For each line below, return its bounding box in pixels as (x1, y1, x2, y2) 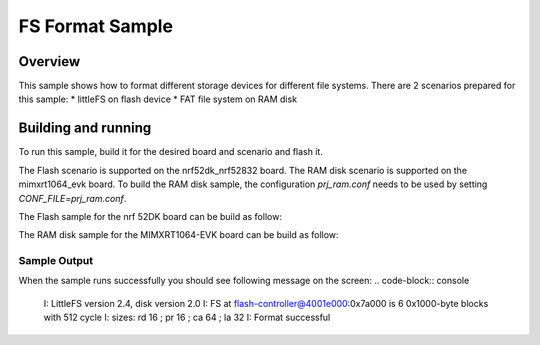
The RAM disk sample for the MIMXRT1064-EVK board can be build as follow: (18, 229, 339, 241)
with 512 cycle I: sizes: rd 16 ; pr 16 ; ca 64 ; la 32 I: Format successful (43, 311, 331, 324)
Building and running (18, 120, 152, 137)
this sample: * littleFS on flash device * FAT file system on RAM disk (18, 93, 298, 105)
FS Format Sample (18, 15, 174, 37)
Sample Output (18, 254, 94, 268)
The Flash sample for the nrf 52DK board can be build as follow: (18, 210, 282, 222)
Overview (18, 53, 81, 70)
